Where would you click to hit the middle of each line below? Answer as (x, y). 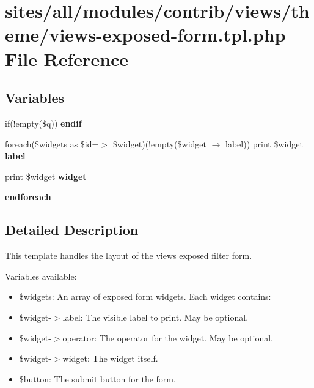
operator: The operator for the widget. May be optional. (168, 338)
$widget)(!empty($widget (159, 144)
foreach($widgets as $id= (52, 144)
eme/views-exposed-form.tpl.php (145, 35)
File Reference (67, 58)
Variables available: (41, 276)
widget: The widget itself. (110, 358)
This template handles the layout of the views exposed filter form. (129, 256)
